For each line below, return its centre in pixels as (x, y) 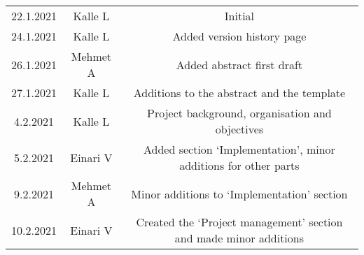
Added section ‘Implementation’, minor (239, 149)
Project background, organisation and (239, 113)
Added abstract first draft (239, 64)
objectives (239, 129)
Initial (239, 16)
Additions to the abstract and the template (239, 93)
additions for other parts (239, 165)
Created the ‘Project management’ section (239, 222)
